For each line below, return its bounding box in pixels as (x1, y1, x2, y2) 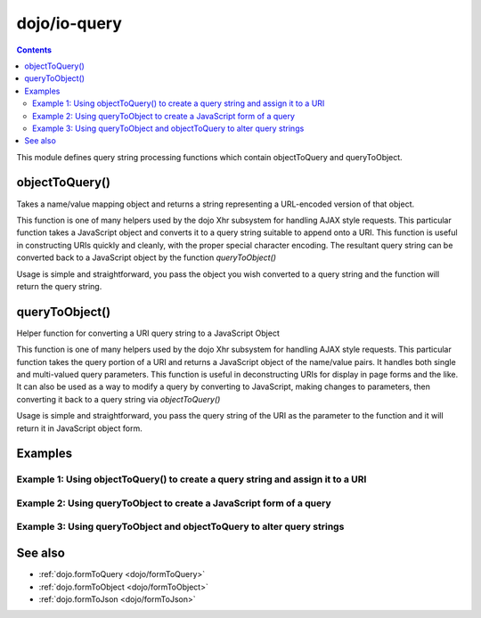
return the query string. (16, 281, 102, 291)
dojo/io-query (16, 13, 122, 33)
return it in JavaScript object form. (16, 423, 143, 434)
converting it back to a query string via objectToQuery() (16, 394, 221, 404)
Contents (16, 45, 53, 55)
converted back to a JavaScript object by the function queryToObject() (16, 252, 276, 263)
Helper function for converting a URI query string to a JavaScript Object (16, 328, 281, 338)
